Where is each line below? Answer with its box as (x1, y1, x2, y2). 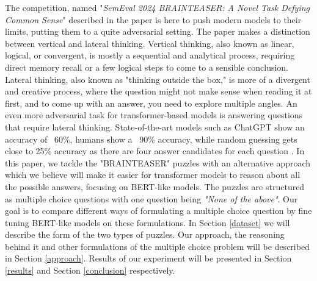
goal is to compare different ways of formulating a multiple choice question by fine (5, 204, 312, 217)
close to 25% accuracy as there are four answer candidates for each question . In (5, 144, 305, 157)
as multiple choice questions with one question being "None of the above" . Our (5, 192, 298, 205)
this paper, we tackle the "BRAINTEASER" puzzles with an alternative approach (5, 156, 311, 169)
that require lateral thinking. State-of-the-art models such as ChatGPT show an (5, 120, 305, 133)
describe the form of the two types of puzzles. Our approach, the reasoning (5, 228, 285, 241)
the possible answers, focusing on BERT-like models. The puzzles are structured (5, 180, 305, 193)
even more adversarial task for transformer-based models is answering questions (5, 108, 303, 121)
